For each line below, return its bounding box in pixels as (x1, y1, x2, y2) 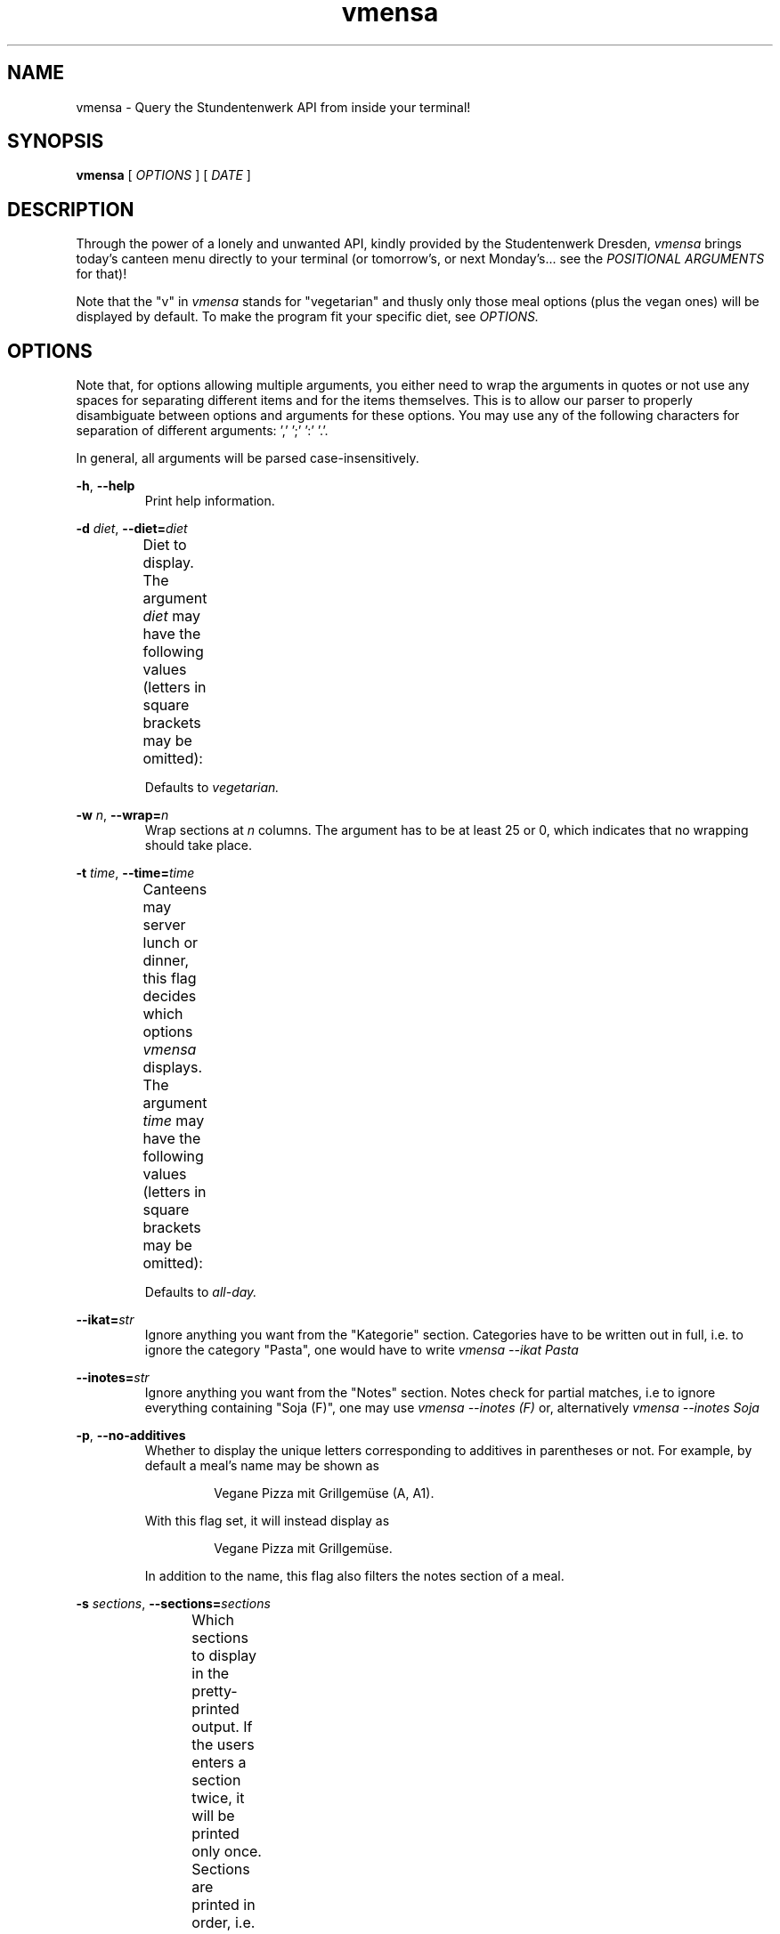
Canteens (142, 880, 207, 899)
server (142, 916, 186, 935)
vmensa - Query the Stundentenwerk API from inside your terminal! (76, 99, 471, 115)
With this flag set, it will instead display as (144, 1513, 390, 1529)
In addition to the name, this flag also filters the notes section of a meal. (144, 1568, 565, 1584)
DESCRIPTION (7, 198, 134, 221)
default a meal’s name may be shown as (144, 1458, 379, 1474)
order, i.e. (191, 1914, 256, 1932)
